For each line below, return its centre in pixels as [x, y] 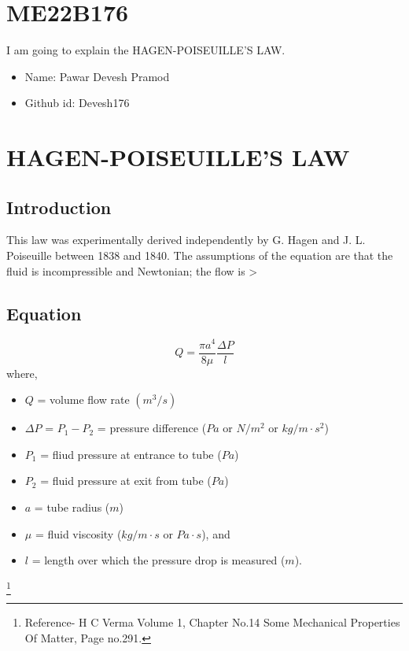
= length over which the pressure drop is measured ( [158, 560]
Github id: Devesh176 [77, 103]
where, [22, 373]
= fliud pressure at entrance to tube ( [131, 454]
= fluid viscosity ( [78, 533]
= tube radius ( [72, 507]
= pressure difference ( [152, 428]
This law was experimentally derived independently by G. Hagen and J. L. [186, 240]
